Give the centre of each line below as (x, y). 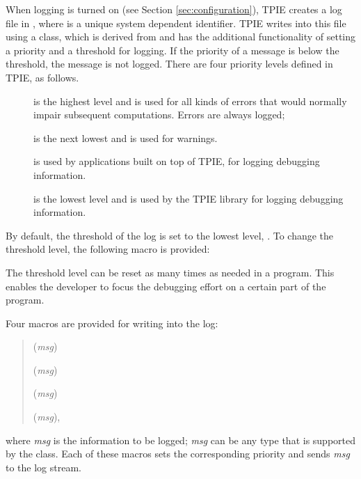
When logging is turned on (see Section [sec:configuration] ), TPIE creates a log (174, 9)
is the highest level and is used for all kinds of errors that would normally (190, 101)
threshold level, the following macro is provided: (108, 249)
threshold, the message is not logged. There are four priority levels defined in (169, 64)
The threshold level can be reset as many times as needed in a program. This (170, 272)
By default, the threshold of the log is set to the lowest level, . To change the (170, 235)
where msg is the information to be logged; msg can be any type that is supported (181, 440)
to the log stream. (43, 467)
